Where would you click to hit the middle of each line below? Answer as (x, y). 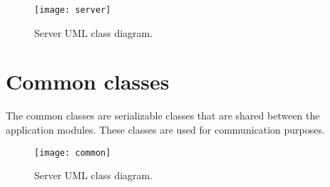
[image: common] (73, 153)
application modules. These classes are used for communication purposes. (165, 129)
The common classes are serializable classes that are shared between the (163, 116)
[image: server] (73, 10)
